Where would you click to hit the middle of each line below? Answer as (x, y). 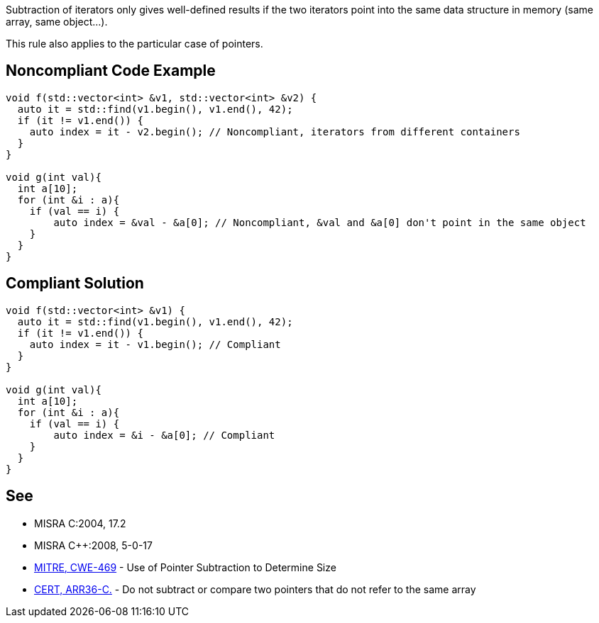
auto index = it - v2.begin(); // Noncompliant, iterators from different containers (275, 131)
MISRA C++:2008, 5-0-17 (93, 545)
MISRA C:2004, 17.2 (80, 523)
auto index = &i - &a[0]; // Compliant (164, 435)
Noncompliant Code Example (111, 71)
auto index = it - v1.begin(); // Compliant (155, 344)
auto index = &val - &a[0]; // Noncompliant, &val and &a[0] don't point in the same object (320, 222)
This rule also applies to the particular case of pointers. (134, 44)
